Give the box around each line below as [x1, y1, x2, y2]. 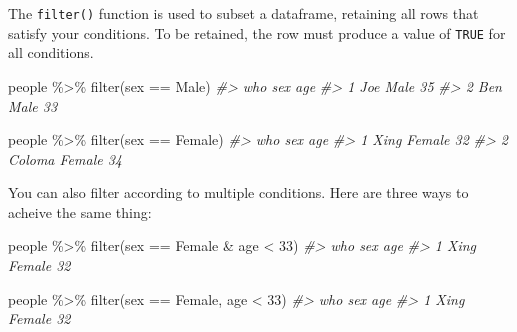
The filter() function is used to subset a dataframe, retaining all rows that [8, 3, 479, 23]
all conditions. [8, 42, 94, 63]
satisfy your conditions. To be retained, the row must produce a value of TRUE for [8, 22, 506, 43]
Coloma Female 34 [8, 148, 122, 169]
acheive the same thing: [8, 201, 152, 222]
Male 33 [8, 95, 58, 116]
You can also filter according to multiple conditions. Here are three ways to [8, 182, 469, 203]
